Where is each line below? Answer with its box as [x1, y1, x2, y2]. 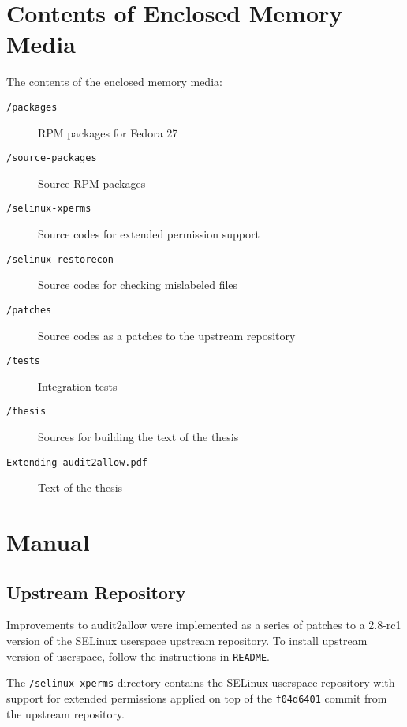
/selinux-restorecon [6, 253, 114, 265]
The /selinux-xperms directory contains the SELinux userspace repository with [6, 674, 395, 691]
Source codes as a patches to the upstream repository [38, 327, 296, 343]
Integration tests [38, 377, 118, 394]
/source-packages [6, 152, 97, 164]
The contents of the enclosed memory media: [6, 73, 222, 90]
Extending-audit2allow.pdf [6, 456, 147, 468]
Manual [6, 526, 90, 558]
